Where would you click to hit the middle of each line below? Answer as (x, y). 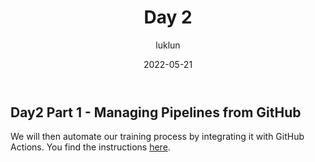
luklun (168, 45)
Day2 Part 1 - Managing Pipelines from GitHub (156, 112)
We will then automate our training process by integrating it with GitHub (157, 137)
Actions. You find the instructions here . (90, 147)
